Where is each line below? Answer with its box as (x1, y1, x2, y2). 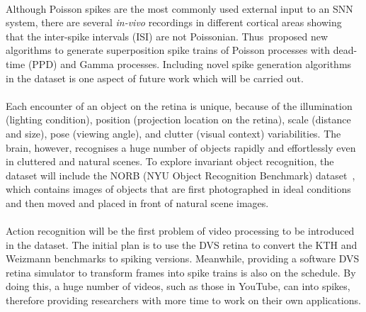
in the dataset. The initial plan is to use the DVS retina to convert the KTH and (6, 237, 358, 252)
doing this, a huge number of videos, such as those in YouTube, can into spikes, (6, 279, 350, 294)
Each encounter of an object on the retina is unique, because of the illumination (6, 98, 353, 113)
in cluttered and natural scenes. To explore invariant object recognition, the (6, 154, 334, 169)
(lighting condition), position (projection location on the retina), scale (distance (6, 112, 351, 127)
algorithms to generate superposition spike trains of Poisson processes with (6, 43, 331, 57)
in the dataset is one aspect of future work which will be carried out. (6, 70, 304, 85)
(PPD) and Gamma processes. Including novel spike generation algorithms (28, 56, 352, 71)
